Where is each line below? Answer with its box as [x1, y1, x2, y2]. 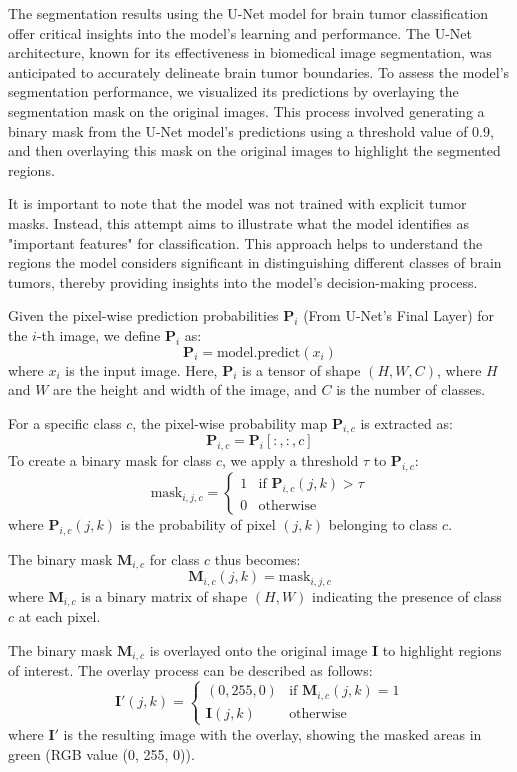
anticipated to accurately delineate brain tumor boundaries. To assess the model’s [8, 61, 510, 82]
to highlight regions [382, 639, 502, 660]
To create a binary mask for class [8, 450, 212, 471]
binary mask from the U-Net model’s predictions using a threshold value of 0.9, [8, 120, 494, 141]
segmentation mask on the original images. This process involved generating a [8, 100, 485, 121]
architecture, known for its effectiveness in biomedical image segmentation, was [8, 42, 492, 63]
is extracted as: [360, 412, 453, 433]
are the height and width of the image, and [53, 379, 317, 400]
